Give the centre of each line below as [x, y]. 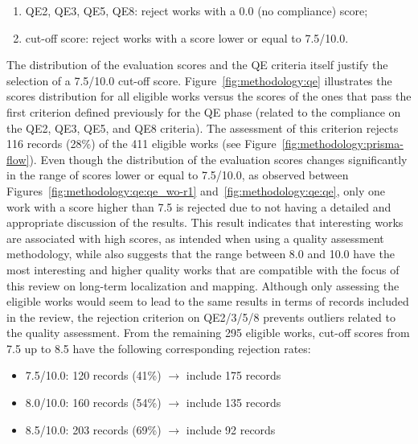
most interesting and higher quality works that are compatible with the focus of [203, 269]
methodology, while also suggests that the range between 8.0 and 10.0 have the [201, 254]
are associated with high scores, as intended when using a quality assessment [195, 238]
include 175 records [234, 375]
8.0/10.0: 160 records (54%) [93, 403]
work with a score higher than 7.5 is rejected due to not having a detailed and [199, 206]
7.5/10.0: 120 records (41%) [93, 375]
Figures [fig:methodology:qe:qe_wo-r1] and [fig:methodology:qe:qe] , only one [196, 190]
